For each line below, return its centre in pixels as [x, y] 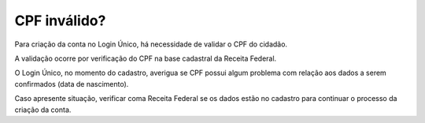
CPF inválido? [60, 20]
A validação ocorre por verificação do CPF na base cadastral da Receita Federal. [146, 58]
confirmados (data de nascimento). [72, 84]
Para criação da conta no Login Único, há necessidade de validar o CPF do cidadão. [151, 44]
